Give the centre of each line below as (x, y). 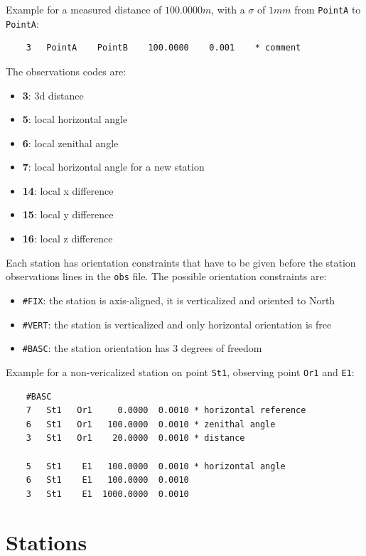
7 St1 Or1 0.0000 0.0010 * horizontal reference (166, 411)
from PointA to (328, 9)
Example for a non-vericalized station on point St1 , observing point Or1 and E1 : (180, 371)
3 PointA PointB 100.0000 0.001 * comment (163, 48)
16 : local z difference (68, 239)
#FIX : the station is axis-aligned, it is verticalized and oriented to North (179, 300)
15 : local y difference (68, 214)
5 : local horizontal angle (75, 119)
